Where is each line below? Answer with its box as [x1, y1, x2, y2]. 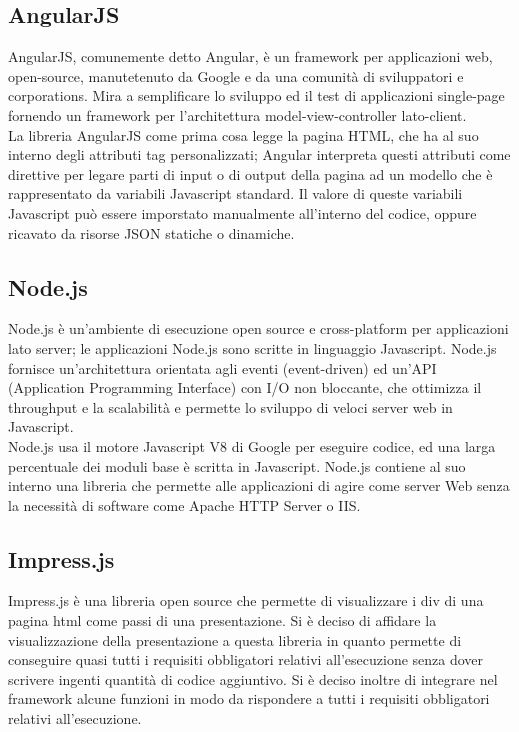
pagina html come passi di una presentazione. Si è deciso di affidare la [8, 610, 437, 631]
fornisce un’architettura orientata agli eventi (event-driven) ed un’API [8, 357, 437, 378]
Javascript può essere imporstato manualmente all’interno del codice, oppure [8, 202, 477, 223]
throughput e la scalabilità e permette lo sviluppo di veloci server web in [8, 396, 453, 417]
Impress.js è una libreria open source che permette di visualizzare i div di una [8, 590, 484, 611]
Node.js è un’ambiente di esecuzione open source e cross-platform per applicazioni [8, 318, 509, 339]
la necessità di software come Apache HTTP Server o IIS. [8, 494, 361, 515]
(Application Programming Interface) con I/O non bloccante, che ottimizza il [8, 377, 482, 398]
